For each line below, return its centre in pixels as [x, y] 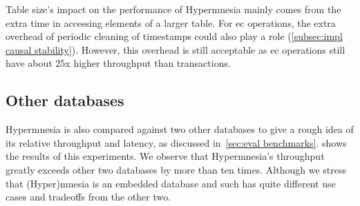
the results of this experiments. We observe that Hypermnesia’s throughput [165, 156]
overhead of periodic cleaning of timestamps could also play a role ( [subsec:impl [174, 36]
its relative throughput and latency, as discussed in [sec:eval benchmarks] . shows [176, 142]
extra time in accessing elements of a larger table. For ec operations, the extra [171, 22]
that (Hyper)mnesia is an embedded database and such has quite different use [171, 183]
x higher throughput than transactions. [148, 63]
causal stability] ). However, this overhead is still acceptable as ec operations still [176, 49]
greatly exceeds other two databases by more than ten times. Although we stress [176, 169]
